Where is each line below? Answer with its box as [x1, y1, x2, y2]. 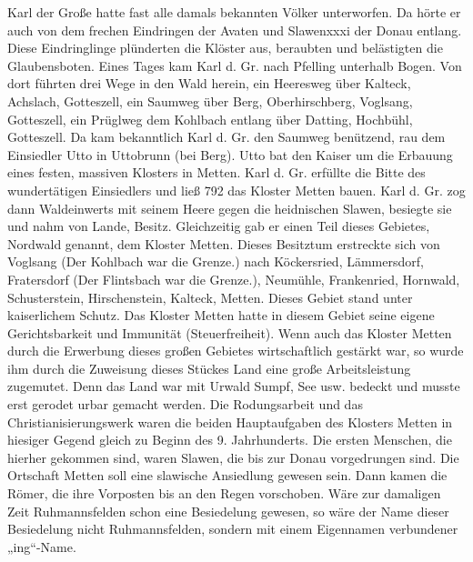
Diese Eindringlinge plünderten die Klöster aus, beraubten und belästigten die [7, 38, 443, 57]
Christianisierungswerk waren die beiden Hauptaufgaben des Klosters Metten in [7, 412, 453, 431]
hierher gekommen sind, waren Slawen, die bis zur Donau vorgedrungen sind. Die [7, 447, 459, 467]
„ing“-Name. [7, 537, 76, 556]
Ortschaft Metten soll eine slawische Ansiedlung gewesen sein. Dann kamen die [7, 466, 448, 485]
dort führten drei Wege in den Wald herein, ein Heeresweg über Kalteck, [7, 74, 411, 93]
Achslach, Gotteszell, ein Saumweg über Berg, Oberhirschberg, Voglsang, [7, 91, 413, 110]
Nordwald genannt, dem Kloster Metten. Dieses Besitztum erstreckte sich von [7, 234, 440, 253]
